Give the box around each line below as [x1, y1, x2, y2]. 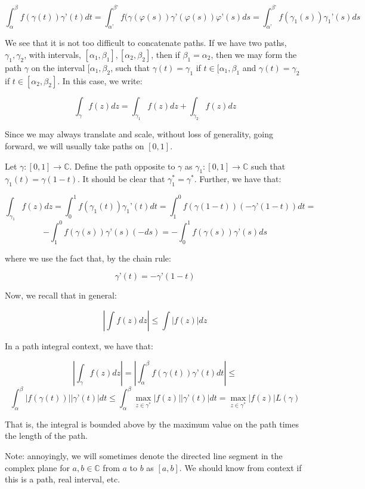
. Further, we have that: [194, 173, 282, 185]
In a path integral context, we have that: [5, 339, 153, 352]
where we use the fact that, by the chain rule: [5, 251, 171, 264]
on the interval [31, 61, 85, 73]
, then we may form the [211, 48, 297, 60]
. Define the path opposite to [69, 159, 175, 172]
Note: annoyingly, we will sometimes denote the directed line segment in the [5, 450, 283, 462]
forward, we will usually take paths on [5, 140, 144, 152]
